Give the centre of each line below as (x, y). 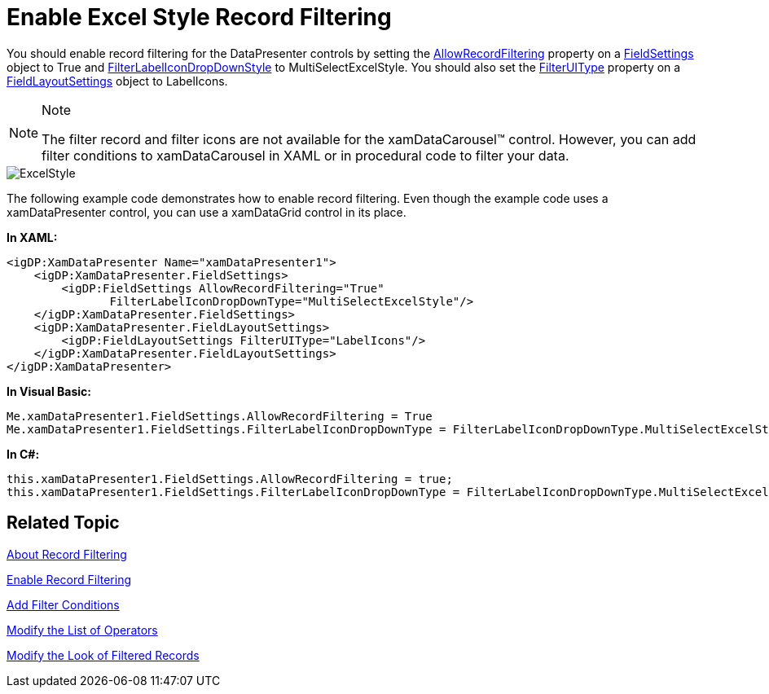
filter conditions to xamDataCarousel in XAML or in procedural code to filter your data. (305, 155)
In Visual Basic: (49, 391)
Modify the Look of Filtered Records (103, 655)
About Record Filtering (67, 554)
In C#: (23, 454)
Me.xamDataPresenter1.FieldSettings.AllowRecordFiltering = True (220, 416)
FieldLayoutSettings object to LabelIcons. (117, 81)
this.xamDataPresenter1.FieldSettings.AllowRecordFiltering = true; (230, 479)
